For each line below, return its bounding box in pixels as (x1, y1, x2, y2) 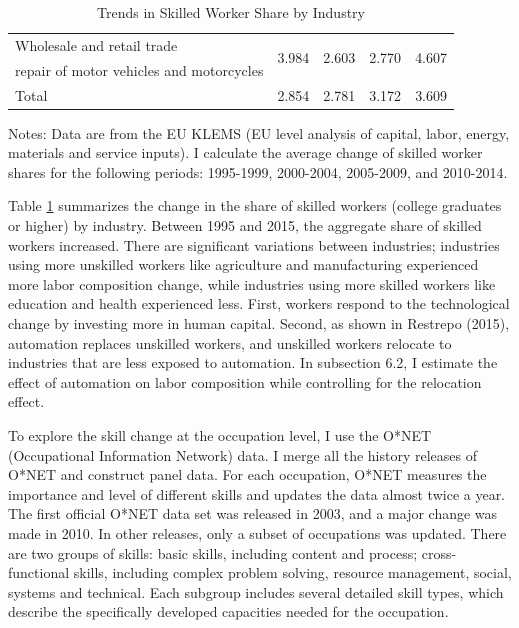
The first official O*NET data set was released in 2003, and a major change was (8, 503, 498, 524)
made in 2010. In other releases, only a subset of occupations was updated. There (8, 522, 507, 543)
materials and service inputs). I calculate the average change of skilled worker (8, 142, 483, 163)
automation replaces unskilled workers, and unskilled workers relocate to (8, 332, 452, 353)
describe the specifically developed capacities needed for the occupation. (8, 601, 449, 622)
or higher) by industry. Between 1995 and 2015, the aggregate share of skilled (8, 215, 482, 235)
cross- (421, 542, 457, 563)
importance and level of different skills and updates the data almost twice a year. (8, 483, 506, 504)
